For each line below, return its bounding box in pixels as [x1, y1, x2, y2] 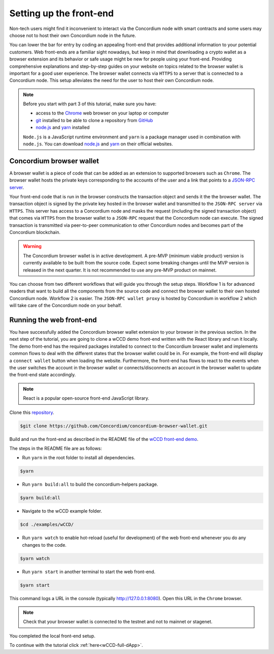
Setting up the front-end [9, 8, 114, 19]
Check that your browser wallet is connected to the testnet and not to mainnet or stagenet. [23, 618, 213, 625]
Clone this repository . [9, 409, 54, 415]
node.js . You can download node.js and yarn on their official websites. [23, 141, 174, 147]
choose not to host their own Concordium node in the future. [9, 32, 136, 38]
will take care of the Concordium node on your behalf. [9, 303, 122, 309]
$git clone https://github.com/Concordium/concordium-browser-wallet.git [20, 423, 208, 429]
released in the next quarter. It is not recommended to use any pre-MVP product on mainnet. [23, 267, 217, 273]
